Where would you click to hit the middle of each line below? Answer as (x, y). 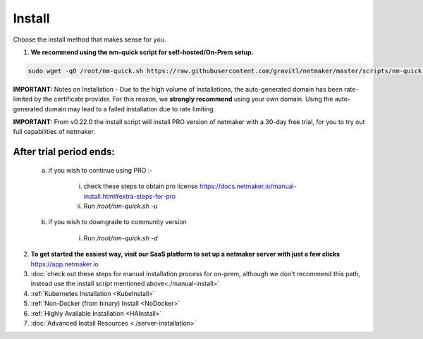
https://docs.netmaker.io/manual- (248, 186)
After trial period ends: (64, 152)
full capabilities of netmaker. (54, 132)
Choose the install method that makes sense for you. (90, 39)
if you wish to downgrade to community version (117, 222)
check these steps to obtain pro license (141, 186)
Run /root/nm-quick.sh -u (121, 206)
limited (23, 99)
